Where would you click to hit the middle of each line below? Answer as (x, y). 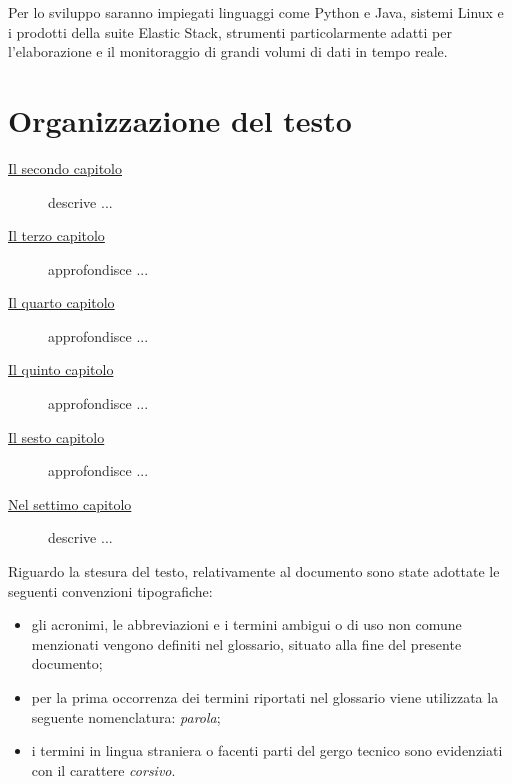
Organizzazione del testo (180, 119)
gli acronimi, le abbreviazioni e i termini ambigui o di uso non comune (246, 624)
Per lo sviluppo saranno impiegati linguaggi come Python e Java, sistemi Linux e (256, 12)
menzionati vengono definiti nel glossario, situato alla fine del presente (246, 643)
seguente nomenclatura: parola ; (126, 716)
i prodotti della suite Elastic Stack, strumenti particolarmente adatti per (230, 31)
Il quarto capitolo (61, 302)
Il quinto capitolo (61, 369)
